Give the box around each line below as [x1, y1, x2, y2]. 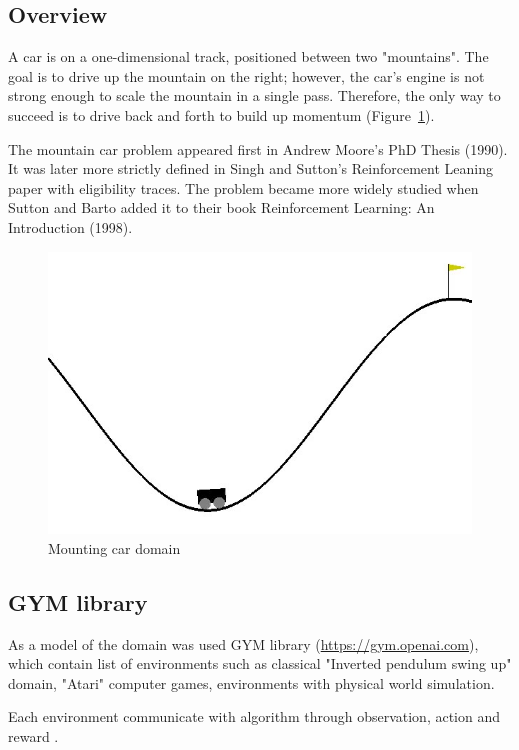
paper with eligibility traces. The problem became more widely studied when [8, 177, 479, 198]
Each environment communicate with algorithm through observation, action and [8, 706, 501, 727]
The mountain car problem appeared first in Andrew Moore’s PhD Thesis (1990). [8, 138, 508, 159]
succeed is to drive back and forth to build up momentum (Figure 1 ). [8, 104, 435, 125]
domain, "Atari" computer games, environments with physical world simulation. [8, 672, 495, 693]
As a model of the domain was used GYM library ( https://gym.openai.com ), [8, 633, 479, 654]
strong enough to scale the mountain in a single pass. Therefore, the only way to [8, 85, 501, 106]
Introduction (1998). [8, 216, 133, 237]
